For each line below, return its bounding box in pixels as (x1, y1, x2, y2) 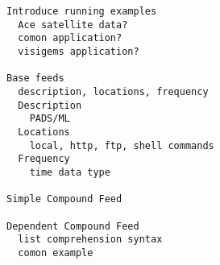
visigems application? (18, 45, 139, 57)
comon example (18, 246, 93, 259)
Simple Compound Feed (6, 193, 122, 205)
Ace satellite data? (18, 19, 128, 31)
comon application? (18, 32, 122, 44)
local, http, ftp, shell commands (29, 139, 214, 151)
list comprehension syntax (18, 234, 163, 246)
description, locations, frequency (18, 85, 209, 97)
